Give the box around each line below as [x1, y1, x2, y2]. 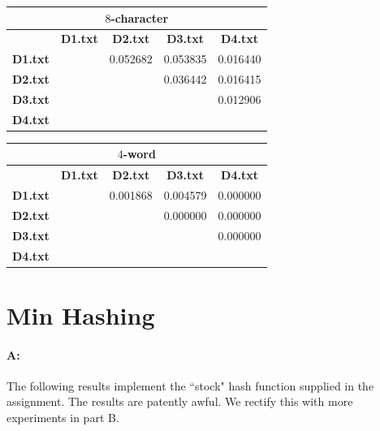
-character [110, 9, 169, 26]
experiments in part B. [6, 408, 119, 425]
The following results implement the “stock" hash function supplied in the [6, 377, 374, 394]
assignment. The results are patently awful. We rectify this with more [6, 393, 353, 410]
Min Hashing [6, 298, 155, 331]
